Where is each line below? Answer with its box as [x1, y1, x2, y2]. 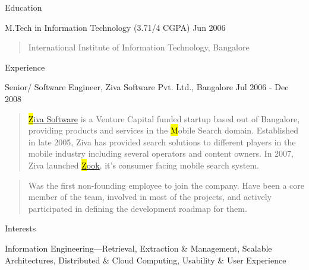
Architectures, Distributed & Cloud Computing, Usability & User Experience [5, 253, 286, 266]
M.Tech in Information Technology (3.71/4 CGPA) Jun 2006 [5, 21, 226, 33]
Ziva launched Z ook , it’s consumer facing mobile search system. [28, 158, 259, 171]
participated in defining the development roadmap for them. [28, 202, 247, 214]
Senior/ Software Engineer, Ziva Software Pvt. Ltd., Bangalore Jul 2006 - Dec [5, 81, 289, 93]
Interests [5, 222, 36, 234]
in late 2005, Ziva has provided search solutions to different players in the [28, 135, 296, 148]
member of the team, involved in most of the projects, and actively [28, 190, 272, 203]
